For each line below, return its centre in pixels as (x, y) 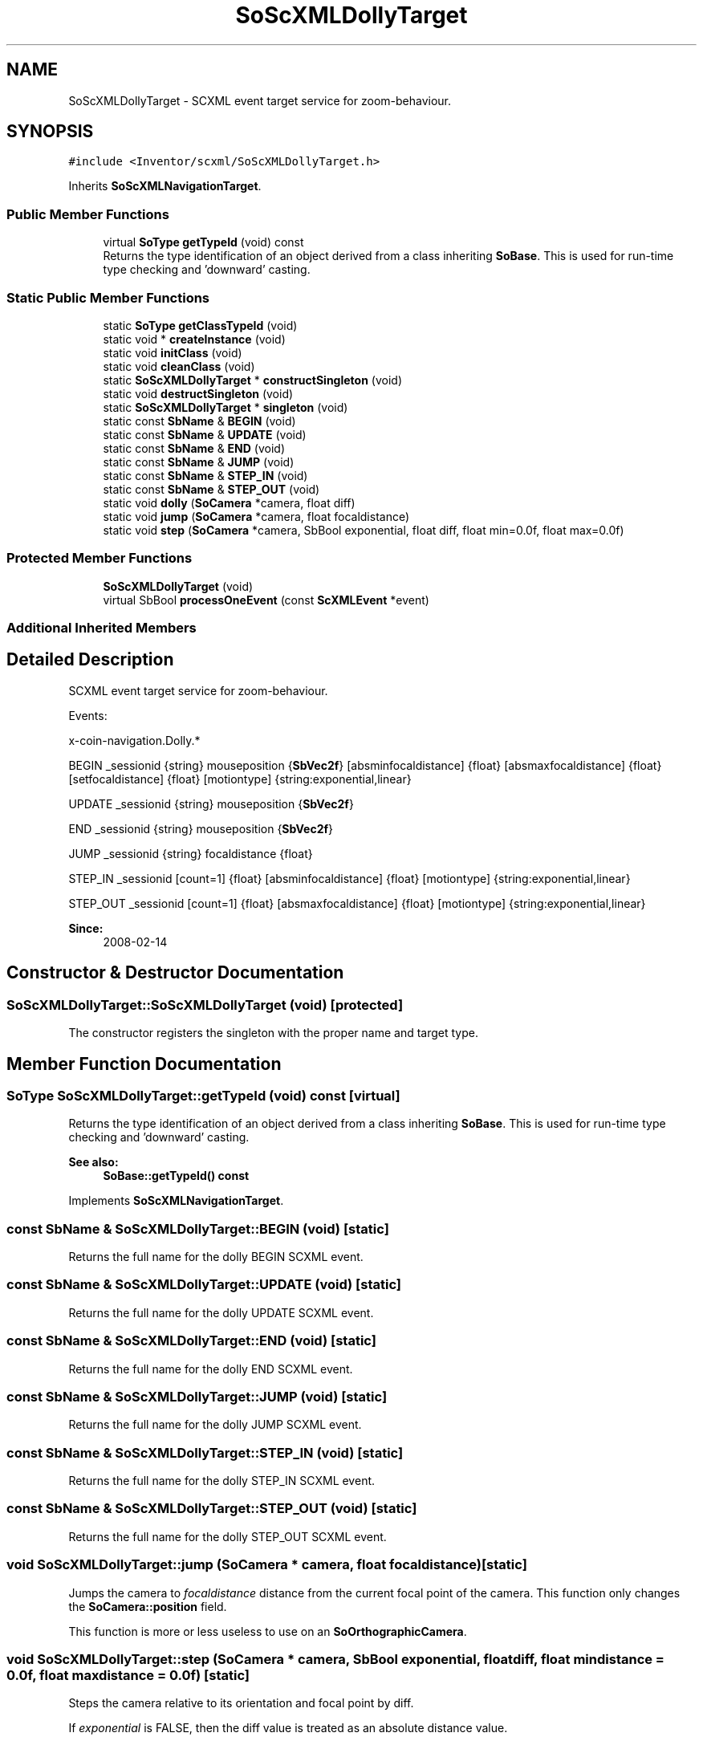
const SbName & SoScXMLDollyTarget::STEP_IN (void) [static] (205, 1452)
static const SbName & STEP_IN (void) (205, 475)
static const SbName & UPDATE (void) (205, 434)
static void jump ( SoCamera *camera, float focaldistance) (256, 516)
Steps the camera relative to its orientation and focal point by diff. (241, 1703)
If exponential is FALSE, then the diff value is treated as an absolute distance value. (288, 1728)
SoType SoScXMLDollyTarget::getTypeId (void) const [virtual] (203, 1095)
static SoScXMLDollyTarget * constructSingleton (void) (253, 380)
